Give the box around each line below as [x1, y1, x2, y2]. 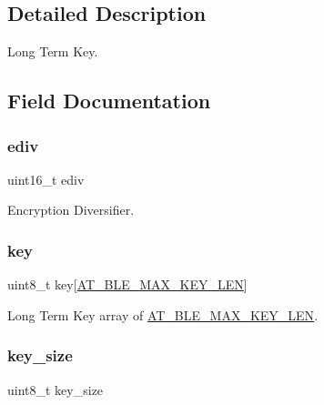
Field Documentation [7, 86, 211, 115]
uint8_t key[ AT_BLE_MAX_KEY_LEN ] [7, 275, 248, 294]
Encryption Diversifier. [7, 200, 135, 219]
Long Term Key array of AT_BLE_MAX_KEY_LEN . [7, 305, 319, 324]
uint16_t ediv [7, 169, 85, 188]
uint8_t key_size [7, 380, 104, 399]
